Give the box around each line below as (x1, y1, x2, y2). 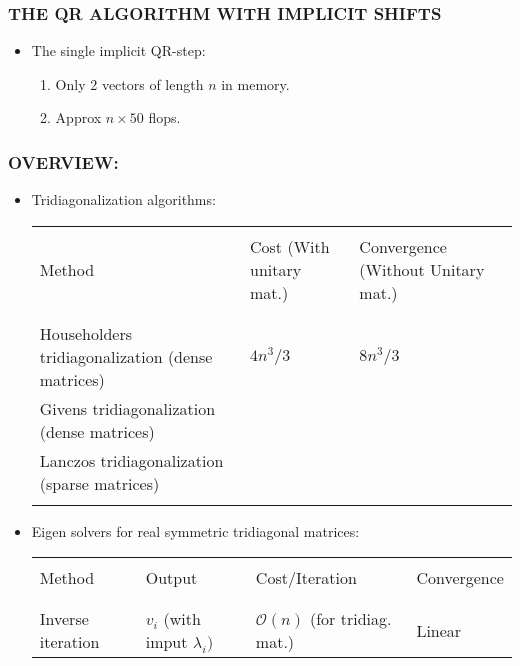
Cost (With (250, 234, 330, 258)
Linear (416, 618, 462, 642)
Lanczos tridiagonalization (39, 448, 224, 472)
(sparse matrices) (39, 471, 160, 495)
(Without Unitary (359, 257, 485, 281)
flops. (148, 107, 181, 128)
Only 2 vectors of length (55, 73, 204, 94)
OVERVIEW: (8, 149, 119, 174)
